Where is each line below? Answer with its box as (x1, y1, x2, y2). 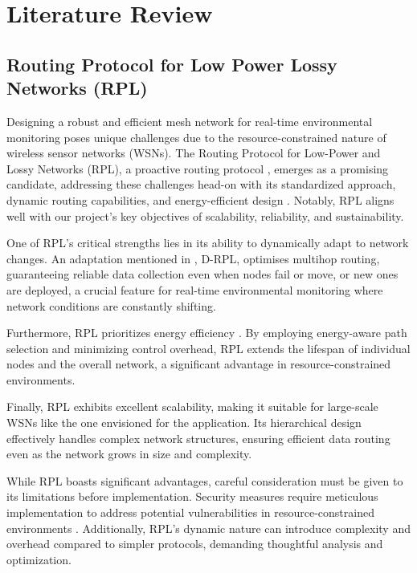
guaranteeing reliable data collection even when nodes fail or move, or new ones (6, 266, 399, 282)
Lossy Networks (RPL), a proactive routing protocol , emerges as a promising (6, 160, 389, 177)
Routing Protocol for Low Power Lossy (6, 51, 337, 76)
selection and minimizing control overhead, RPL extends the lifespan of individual (6, 339, 411, 356)
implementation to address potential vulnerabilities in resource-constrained (6, 504, 374, 521)
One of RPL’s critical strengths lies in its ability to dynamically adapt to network (6, 234, 409, 251)
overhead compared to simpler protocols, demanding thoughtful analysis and (6, 535, 383, 552)
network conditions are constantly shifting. (6, 297, 216, 314)
